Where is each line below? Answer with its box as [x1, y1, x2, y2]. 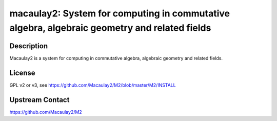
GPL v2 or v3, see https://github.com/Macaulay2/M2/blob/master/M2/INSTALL [9, 82, 176, 88]
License [9, 68, 35, 77]
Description [9, 42, 48, 50]
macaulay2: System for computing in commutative [9, 8, 230, 19]
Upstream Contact [9, 95, 70, 104]
